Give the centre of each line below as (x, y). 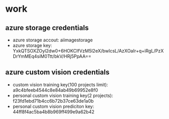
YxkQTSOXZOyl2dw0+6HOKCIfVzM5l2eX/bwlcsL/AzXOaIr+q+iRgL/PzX (88, 51)
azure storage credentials (47, 28)
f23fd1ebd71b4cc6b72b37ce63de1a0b (53, 101)
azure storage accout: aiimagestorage (53, 40)
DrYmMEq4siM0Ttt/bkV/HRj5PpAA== (52, 56)
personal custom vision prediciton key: (53, 106)
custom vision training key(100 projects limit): (60, 84)
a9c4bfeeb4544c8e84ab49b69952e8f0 (55, 90)
